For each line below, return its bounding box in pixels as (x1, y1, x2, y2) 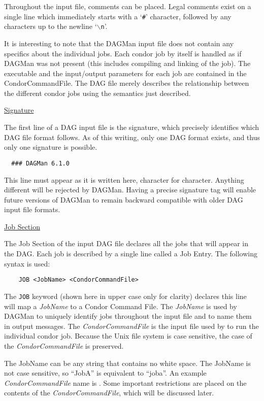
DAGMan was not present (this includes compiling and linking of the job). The (4, 58, 251, 69)
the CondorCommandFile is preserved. (4, 340, 124, 351)
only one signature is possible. (4, 142, 97, 152)
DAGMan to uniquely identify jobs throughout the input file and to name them (4, 311, 252, 321)
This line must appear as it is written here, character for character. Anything (4, 174, 244, 185)
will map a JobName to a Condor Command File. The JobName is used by (4, 300, 237, 311)
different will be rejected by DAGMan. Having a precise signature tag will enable (4, 184, 256, 195)
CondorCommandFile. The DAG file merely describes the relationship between (4, 78, 249, 88)
